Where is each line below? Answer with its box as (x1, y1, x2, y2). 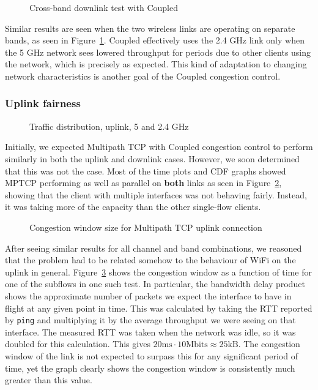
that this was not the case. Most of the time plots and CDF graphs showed (5, 164, 286, 177)
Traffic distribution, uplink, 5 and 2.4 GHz (29, 119, 189, 132)
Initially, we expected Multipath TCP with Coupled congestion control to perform (5, 140, 313, 153)
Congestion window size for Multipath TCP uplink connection (29, 220, 262, 233)
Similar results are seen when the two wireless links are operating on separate (5, 21, 295, 34)
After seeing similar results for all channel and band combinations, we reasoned (5, 241, 302, 254)
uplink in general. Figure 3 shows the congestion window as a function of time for (5, 265, 312, 278)
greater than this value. (5, 373, 92, 386)
